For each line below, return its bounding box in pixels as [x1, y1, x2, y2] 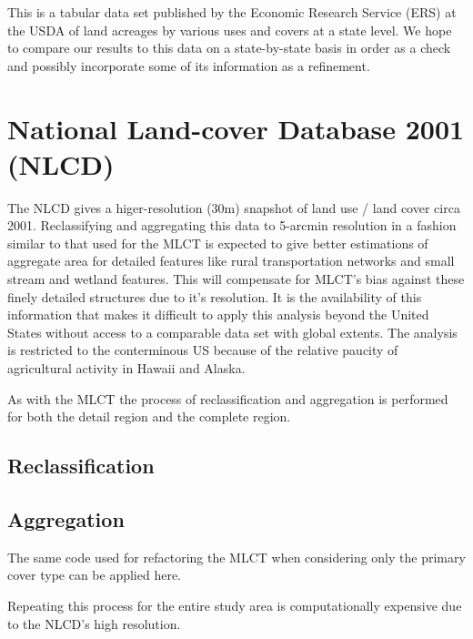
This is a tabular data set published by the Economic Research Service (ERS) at [7, 3, 457, 21]
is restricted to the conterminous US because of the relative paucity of [7, 340, 398, 360]
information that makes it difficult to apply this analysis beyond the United [7, 305, 429, 324]
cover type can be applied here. [7, 565, 182, 584]
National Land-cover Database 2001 [7, 109, 465, 147]
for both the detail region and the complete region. [7, 407, 291, 426]
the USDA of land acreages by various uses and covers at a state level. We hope [7, 20, 452, 39]
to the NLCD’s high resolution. [7, 614, 181, 633]
